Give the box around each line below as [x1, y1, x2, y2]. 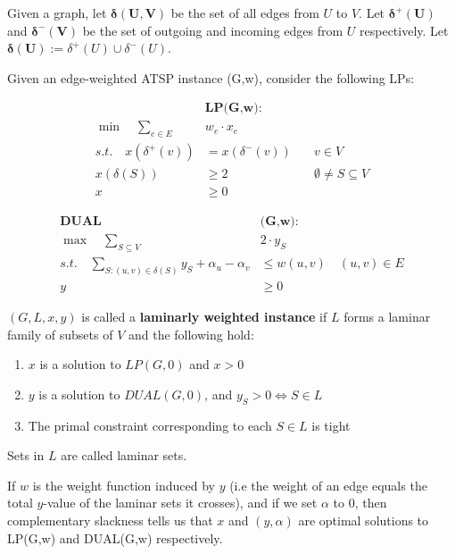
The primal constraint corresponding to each [28, 415, 272, 434]
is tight [311, 415, 351, 434]
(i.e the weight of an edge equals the [229, 475, 427, 494]
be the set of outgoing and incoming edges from [82, 21, 343, 39]
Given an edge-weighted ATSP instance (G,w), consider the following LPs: [7, 68, 415, 87]
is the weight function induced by [32, 475, 215, 494]
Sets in [7, 446, 45, 465]
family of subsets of [7, 324, 113, 343]
